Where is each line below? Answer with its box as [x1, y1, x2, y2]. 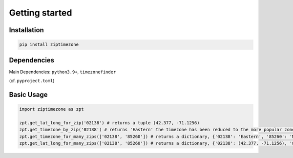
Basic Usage [9, 90, 48, 99]
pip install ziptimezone [19, 42, 79, 47]
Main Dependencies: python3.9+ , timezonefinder [9, 69, 116, 75]
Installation [9, 26, 44, 34]
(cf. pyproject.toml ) [9, 78, 55, 84]
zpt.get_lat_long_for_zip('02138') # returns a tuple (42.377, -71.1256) [19, 120, 200, 125]
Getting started [9, 7, 72, 18]
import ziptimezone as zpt [19, 106, 84, 112]
